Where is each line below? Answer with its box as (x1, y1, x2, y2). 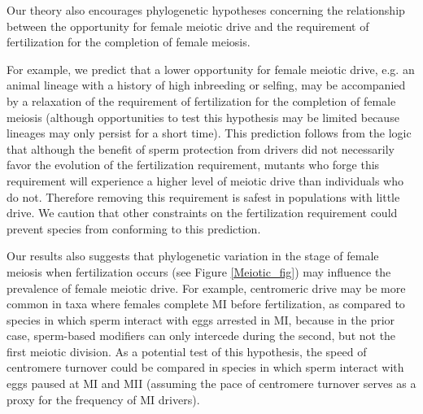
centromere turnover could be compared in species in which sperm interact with (7, 359, 404, 376)
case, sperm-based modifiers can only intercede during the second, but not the (7, 327, 396, 344)
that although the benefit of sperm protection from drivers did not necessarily (7, 140, 395, 157)
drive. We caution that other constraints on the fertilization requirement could (7, 204, 398, 221)
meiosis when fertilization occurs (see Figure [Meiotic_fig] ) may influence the (7, 263, 391, 280)
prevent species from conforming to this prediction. (7, 220, 261, 237)
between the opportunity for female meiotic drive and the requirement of (7, 17, 369, 34)
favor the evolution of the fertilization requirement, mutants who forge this (7, 156, 380, 173)
